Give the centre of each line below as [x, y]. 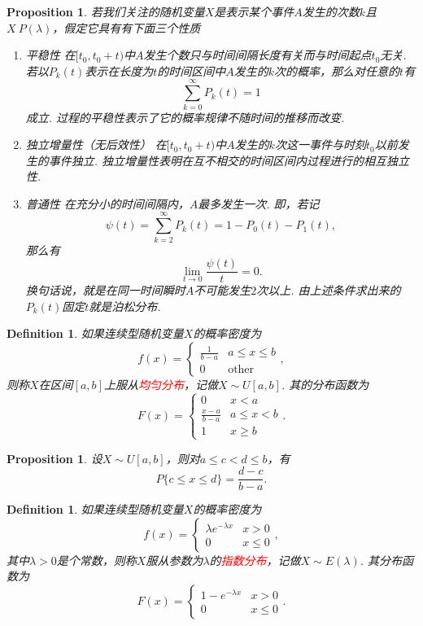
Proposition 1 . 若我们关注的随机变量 [106, 11]
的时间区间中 [192, 70]
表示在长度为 [119, 70]
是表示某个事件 [254, 11]
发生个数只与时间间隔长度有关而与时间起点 [257, 55]
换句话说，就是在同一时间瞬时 [105, 290]
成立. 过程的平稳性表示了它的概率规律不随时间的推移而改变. [185, 117]
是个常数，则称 [96, 560]
